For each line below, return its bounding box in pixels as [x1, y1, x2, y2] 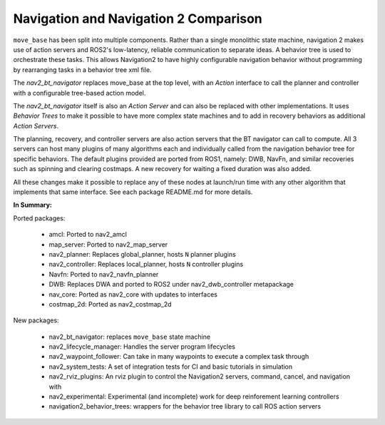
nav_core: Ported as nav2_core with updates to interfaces [48, 290, 217, 299]
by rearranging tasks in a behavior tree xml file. [13, 65, 153, 74]
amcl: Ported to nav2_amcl [48, 230, 128, 239]
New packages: [13, 316, 60, 324]
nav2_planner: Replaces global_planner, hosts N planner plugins [48, 250, 237, 258]
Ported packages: [13, 214, 66, 222]
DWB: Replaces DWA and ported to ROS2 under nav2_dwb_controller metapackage [48, 280, 294, 289]
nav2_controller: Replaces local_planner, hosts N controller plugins [48, 260, 244, 269]
